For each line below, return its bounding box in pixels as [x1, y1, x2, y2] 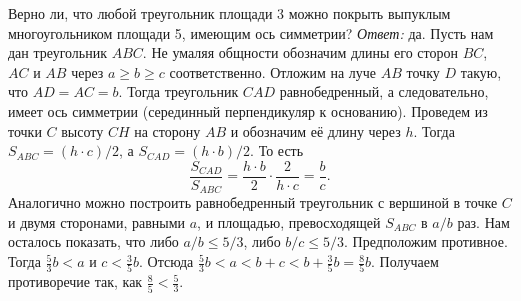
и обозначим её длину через [230, 120, 401, 141]
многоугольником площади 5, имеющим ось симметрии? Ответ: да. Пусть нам [8, 22, 494, 43]
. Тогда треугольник [118, 81, 239, 102]
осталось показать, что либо [8, 231, 179, 252]
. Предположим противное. [344, 231, 508, 252]
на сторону [134, 120, 201, 141]
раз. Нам [457, 211, 510, 232]
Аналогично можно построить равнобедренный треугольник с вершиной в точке [8, 192, 498, 213]
